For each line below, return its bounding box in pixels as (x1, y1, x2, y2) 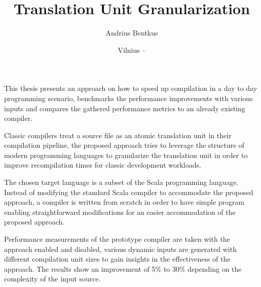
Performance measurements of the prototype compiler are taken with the (4, 234, 230, 244)
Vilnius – (118, 44, 146, 55)
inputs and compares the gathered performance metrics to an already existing (4, 103, 245, 113)
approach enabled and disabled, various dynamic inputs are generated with (4, 243, 237, 254)
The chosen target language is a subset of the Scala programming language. (4, 177, 239, 187)
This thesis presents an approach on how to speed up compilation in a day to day (4, 83, 257, 93)
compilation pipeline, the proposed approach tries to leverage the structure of (4, 140, 245, 150)
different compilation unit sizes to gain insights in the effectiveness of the (4, 253, 231, 264)
